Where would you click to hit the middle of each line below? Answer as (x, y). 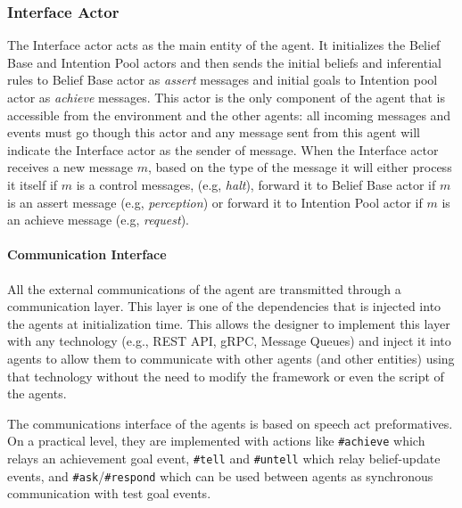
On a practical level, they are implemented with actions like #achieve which (216, 441)
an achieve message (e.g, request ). (98, 220)
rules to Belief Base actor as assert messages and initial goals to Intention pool (223, 80)
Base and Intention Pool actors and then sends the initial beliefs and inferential (224, 62)
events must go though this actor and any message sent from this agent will (214, 132)
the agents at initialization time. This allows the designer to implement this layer (229, 323)
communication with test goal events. (109, 493)
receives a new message (70, 167)
